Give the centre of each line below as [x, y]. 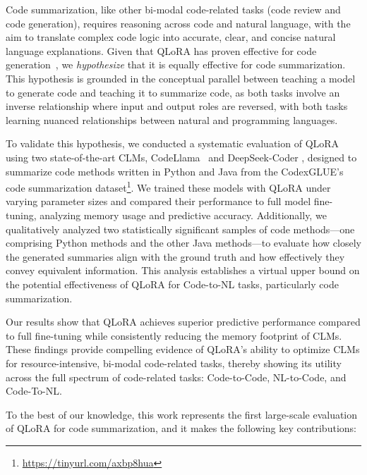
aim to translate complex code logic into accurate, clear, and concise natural [171, 37]
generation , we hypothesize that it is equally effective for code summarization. [176, 64]
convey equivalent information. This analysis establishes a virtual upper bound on [183, 270]
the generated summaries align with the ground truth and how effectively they [175, 256]
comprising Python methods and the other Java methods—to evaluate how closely [183, 243]
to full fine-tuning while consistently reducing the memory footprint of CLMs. [174, 335]
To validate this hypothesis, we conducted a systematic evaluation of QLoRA [173, 143]
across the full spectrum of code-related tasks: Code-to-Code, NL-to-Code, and [176, 377]
